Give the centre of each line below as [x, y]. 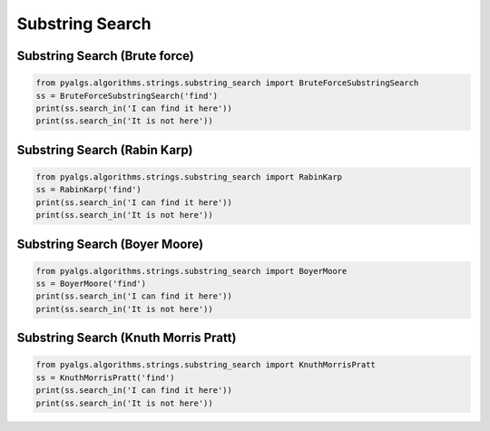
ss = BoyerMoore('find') [91, 284]
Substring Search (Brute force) [106, 56]
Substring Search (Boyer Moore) [110, 244]
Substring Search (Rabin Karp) [105, 150]
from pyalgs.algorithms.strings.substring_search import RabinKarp [189, 176]
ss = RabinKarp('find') [89, 190]
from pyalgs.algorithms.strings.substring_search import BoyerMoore [191, 271]
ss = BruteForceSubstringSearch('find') [127, 96]
